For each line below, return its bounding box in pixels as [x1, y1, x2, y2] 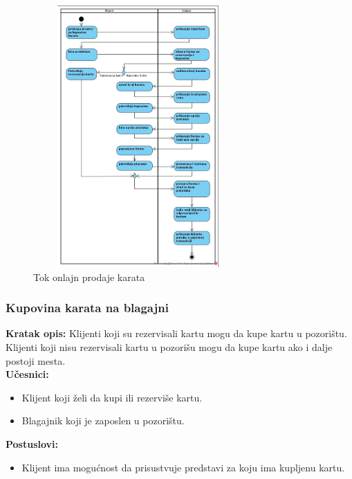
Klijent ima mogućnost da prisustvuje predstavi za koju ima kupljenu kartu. [21, 460, 345, 474]
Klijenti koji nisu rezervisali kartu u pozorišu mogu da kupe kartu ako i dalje [6, 339, 333, 354]
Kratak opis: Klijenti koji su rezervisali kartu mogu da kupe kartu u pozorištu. [6, 326, 347, 341]
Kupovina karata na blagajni [6, 299, 169, 316]
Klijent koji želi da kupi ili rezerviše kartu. [21, 390, 203, 404]
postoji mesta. [6, 353, 66, 368]
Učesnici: [6, 367, 49, 381]
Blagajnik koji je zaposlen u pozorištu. [21, 413, 185, 428]
